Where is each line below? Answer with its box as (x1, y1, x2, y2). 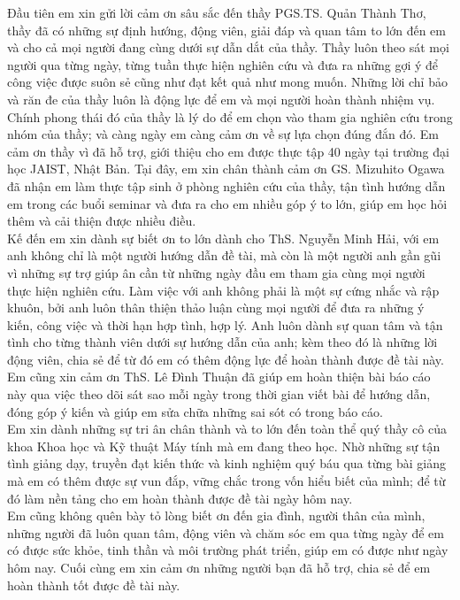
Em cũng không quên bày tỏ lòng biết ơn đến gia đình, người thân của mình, (7, 506, 425, 525)
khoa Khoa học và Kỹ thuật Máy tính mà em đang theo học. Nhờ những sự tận (7, 436, 441, 455)
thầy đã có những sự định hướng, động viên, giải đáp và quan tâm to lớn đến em (7, 20, 446, 39)
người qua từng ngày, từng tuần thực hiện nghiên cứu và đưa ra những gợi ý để (7, 55, 439, 73)
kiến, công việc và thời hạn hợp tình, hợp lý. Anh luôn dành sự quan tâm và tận (7, 315, 443, 334)
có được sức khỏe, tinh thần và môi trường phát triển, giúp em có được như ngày (7, 541, 448, 559)
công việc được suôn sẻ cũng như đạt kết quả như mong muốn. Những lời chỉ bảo (7, 73, 448, 91)
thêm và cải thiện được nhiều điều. (7, 212, 196, 230)
